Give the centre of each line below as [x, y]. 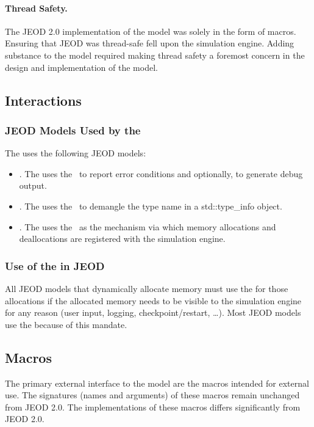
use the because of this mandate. [66, 324]
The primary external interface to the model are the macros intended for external [157, 383]
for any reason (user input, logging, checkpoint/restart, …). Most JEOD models [153, 312]
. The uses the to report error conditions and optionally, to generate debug [161, 173]
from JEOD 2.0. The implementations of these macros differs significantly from [153, 407]
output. [33, 185]
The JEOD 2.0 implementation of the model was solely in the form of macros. [151, 31]
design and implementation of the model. [81, 67]
